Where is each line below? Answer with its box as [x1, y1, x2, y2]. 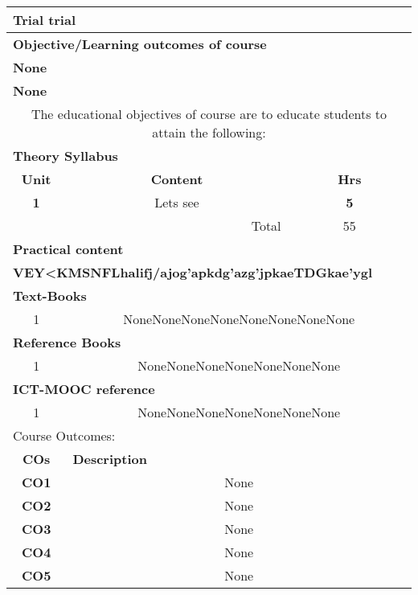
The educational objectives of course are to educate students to [31, 105, 387, 123]
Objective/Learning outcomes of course [13, 35, 267, 53]
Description [72, 449, 147, 468]
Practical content [13, 240, 124, 258]
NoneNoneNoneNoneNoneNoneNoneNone [123, 310, 355, 328]
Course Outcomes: [13, 426, 116, 445]
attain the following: [152, 123, 266, 142]
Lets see [154, 193, 199, 211]
